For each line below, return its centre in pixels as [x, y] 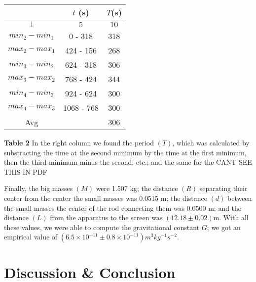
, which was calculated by [211, 142]
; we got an [224, 227]
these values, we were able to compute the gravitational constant [102, 227]
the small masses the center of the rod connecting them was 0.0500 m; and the [123, 208]
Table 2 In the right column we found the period [79, 142]
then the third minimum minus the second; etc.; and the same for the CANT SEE [128, 162]
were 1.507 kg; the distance [137, 188]
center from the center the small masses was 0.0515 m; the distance [106, 198]
